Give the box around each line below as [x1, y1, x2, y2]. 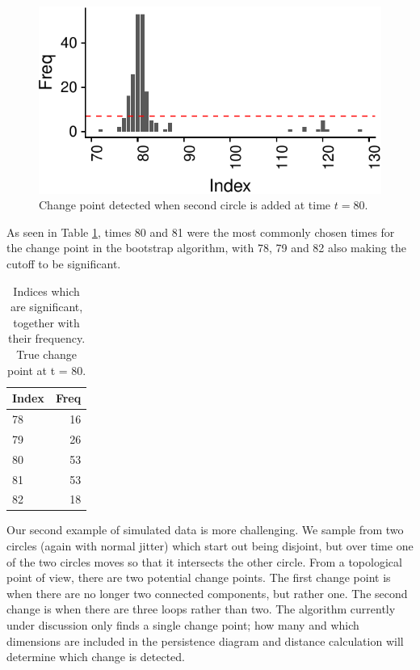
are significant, [10, 298, 83, 315]
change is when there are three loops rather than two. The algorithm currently [6, 600, 396, 617]
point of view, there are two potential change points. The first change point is [6, 569, 391, 586]
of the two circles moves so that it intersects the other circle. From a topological [6, 553, 402, 570]
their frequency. [8, 330, 86, 347]
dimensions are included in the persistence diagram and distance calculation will [6, 632, 404, 649]
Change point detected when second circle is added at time [39, 196, 331, 213]
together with [13, 314, 80, 331]
